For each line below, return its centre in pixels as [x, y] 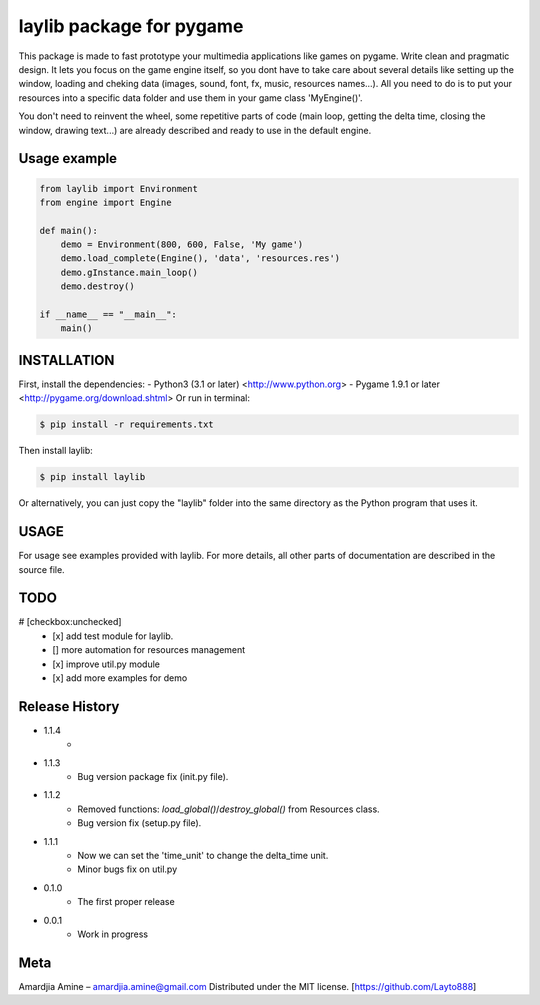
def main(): [69, 230]
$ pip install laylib [92, 477]
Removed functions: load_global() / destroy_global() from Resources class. [228, 809]
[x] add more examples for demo [120, 678]
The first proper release [126, 902]
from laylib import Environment [119, 188]
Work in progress [113, 934]
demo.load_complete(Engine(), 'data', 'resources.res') [200, 258]
